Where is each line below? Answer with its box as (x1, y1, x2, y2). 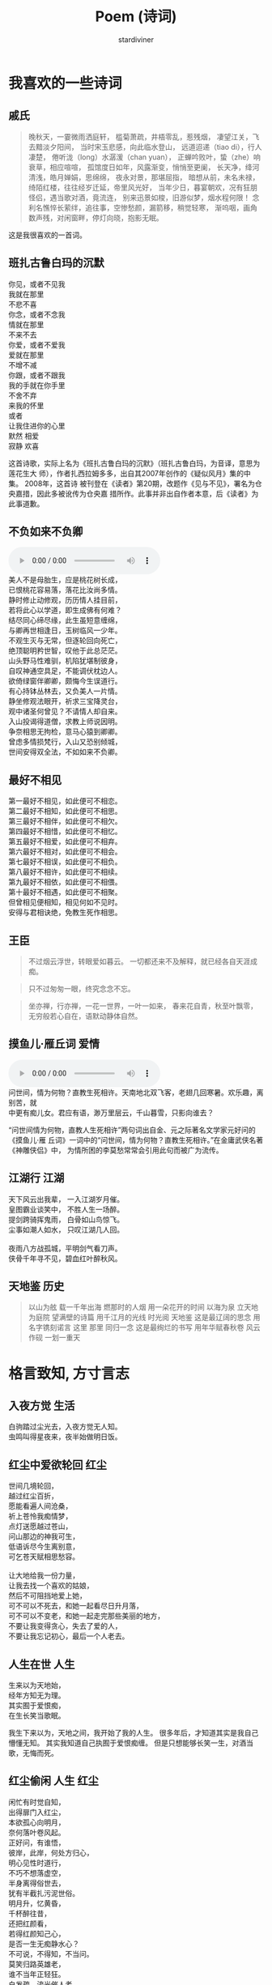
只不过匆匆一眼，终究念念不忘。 (28, 984, 135, 993)
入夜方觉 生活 (8, 1399, 75, 1413)
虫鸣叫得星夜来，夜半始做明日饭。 (8, 1432, 122, 1442)
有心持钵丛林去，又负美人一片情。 (8, 686, 122, 696)
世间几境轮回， (8, 1481, 58, 1491)
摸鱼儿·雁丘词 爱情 (8, 1037, 100, 1051)
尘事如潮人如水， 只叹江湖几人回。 (8, 1225, 124, 1234)
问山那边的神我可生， (8, 1531, 79, 1541)
